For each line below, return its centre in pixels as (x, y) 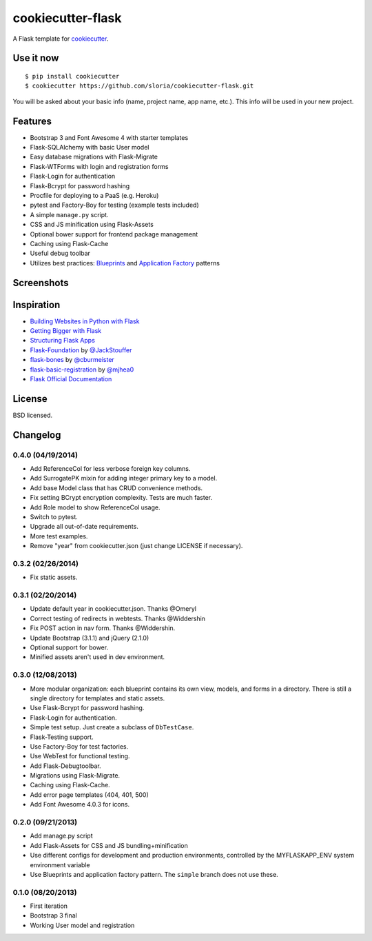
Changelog (37, 435)
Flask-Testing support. (62, 737)
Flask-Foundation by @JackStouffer (81, 350)
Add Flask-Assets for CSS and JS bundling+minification (109, 845)
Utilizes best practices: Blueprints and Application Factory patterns (125, 263)
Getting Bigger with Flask (66, 331)
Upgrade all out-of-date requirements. (84, 527)
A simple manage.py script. (69, 214)
